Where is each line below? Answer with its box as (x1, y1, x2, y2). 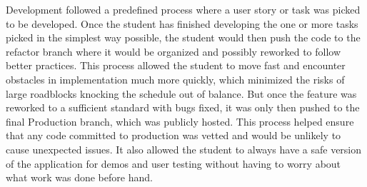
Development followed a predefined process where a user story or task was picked (6, 2, 361, 16)
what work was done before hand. (6, 170, 153, 185)
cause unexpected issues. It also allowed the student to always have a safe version (6, 141, 362, 156)
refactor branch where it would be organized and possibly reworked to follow (6, 44, 341, 59)
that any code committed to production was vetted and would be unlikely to (6, 128, 341, 143)
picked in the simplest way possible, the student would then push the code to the (6, 30, 361, 45)
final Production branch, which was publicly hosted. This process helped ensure (6, 113, 354, 128)
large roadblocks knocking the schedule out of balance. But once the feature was (6, 86, 357, 101)
